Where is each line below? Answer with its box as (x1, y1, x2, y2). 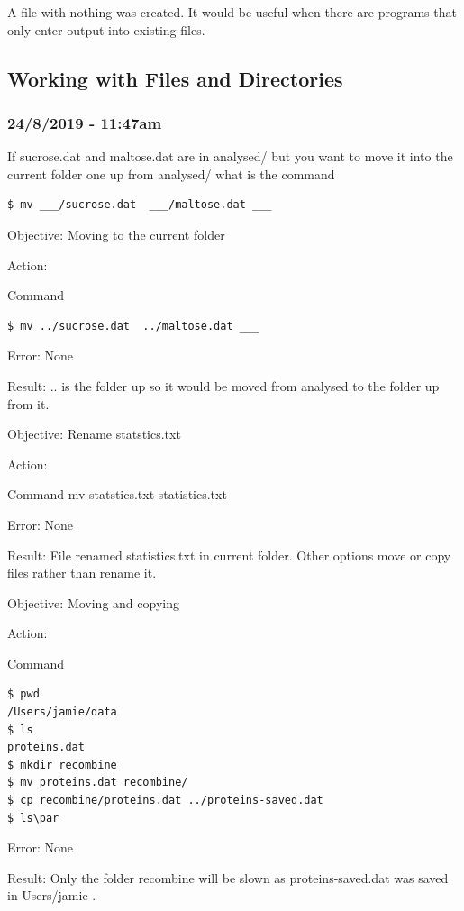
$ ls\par (7, 811, 59, 824)
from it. (7, 394, 50, 413)
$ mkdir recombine (7, 758, 117, 771)
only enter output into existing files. (7, 20, 205, 39)
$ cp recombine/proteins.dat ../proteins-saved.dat (7, 794, 323, 807)
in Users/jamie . (7, 886, 96, 905)
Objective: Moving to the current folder (7, 224, 225, 243)
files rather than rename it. (7, 563, 157, 582)
